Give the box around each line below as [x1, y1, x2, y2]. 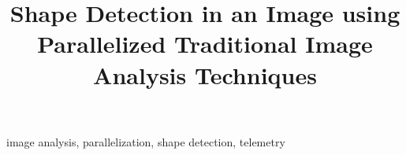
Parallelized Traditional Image [37, 28, 373, 60]
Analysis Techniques [93, 58, 317, 90]
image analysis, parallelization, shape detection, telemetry [6, 133, 285, 149]
